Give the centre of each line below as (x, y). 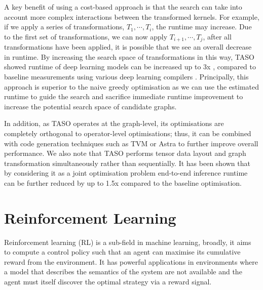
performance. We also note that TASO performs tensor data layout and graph (125, 153)
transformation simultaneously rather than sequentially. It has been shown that (127, 163)
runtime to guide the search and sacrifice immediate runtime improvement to (124, 96)
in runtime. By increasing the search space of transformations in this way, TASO (129, 56)
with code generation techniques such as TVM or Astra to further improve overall (131, 143)
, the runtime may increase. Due (202, 27)
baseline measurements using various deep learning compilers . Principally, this (126, 77)
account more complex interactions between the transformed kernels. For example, (132, 16)
